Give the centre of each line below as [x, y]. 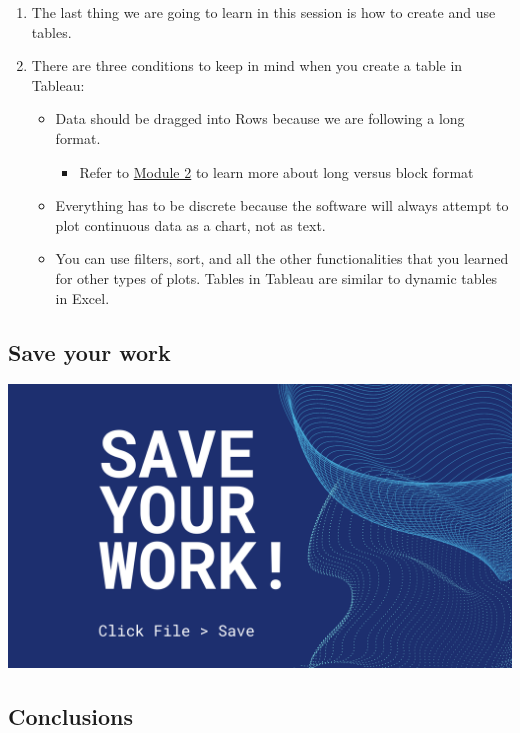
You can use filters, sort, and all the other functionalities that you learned [282, 258]
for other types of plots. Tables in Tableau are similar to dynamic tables [276, 277]
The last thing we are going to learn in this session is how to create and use [263, 12]
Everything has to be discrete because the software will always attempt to [282, 205]
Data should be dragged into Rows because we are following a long [260, 118]
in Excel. [82, 297]
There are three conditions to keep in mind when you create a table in [247, 65]
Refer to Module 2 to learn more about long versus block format [276, 171]
